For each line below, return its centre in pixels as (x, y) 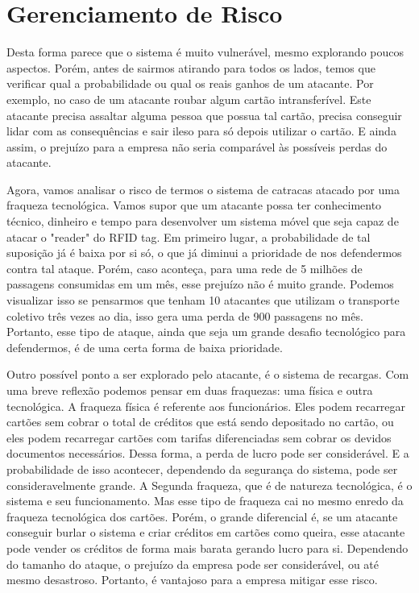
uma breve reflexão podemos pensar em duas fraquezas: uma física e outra (190, 390)
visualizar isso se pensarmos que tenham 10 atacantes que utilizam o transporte (203, 300)
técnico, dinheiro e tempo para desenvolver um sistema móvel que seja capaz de (203, 221)
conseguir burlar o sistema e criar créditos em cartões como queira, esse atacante (206, 532)
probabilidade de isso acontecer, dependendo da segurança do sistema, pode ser (202, 469)
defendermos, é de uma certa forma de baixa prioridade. (145, 347)
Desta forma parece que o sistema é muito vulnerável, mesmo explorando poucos (205, 52)
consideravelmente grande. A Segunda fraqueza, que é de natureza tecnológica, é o (209, 485)
